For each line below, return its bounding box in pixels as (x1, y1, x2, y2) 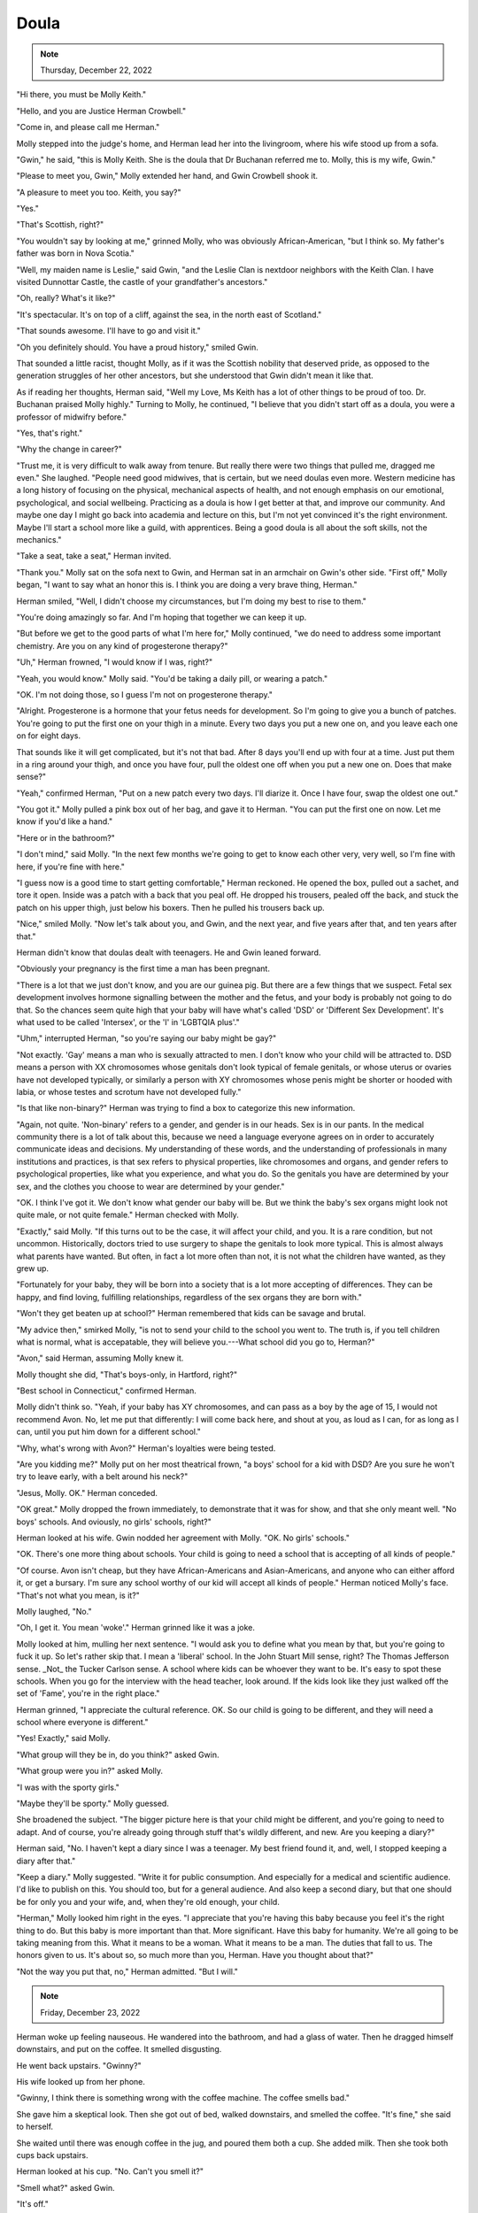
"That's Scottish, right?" (16, 220, 104, 230)
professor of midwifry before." (16, 412, 127, 422)
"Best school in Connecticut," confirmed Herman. (16, 1385, 197, 1396)
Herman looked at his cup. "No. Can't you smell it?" (16, 2166, 204, 2177)
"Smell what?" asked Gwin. (16, 2182, 115, 2193)
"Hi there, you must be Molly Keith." (16, 89, 147, 100)
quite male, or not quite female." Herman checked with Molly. (16, 1209, 239, 1221)
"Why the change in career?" (16, 443, 123, 455)
